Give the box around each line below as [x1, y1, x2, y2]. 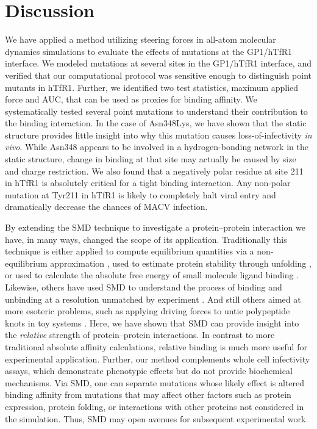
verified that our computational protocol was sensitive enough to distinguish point [5, 68, 312, 81]
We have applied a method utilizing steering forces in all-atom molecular [5, 33, 276, 46]
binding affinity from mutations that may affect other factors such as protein [5, 388, 291, 401]
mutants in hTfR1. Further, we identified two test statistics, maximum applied [5, 81, 299, 93]
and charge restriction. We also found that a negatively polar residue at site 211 [5, 164, 304, 177]
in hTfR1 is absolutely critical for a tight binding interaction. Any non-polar [5, 176, 291, 189]
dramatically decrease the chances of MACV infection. [5, 200, 208, 213]
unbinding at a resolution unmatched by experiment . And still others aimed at [5, 292, 301, 305]
